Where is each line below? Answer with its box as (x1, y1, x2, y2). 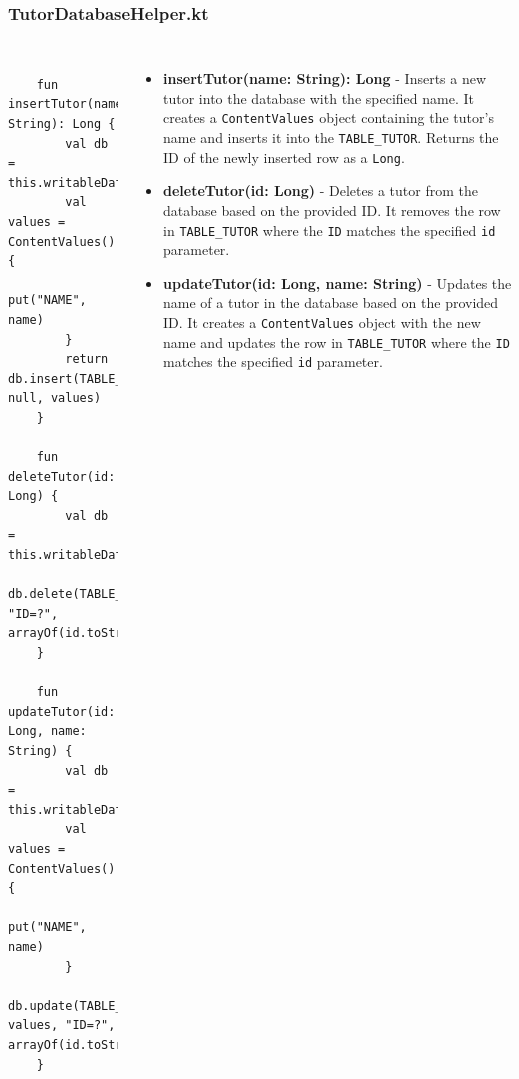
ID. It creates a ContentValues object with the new (163, 312, 481, 332)
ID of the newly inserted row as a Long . (163, 146, 405, 167)
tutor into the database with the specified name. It (163, 87, 474, 108)
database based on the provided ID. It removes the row (163, 199, 501, 220)
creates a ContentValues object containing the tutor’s (163, 107, 494, 128)
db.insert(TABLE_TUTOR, (8, 371, 166, 386)
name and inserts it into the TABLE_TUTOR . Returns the (163, 127, 499, 148)
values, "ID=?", (8, 1018, 116, 1033)
